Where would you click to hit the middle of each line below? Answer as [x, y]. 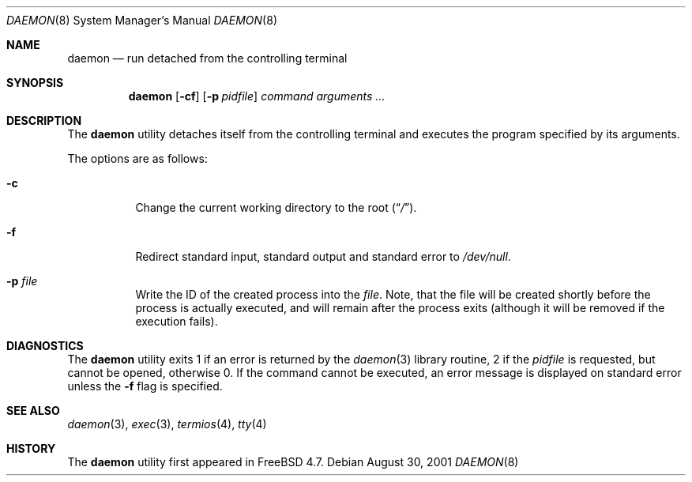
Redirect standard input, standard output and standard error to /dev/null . [323, 256]
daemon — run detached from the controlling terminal [207, 58]
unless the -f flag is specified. [145, 386]
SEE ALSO [33, 410]
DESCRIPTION [44, 120]
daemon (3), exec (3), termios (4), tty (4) [167, 424]
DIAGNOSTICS [45, 346]
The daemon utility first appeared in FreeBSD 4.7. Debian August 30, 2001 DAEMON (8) [293, 462]
